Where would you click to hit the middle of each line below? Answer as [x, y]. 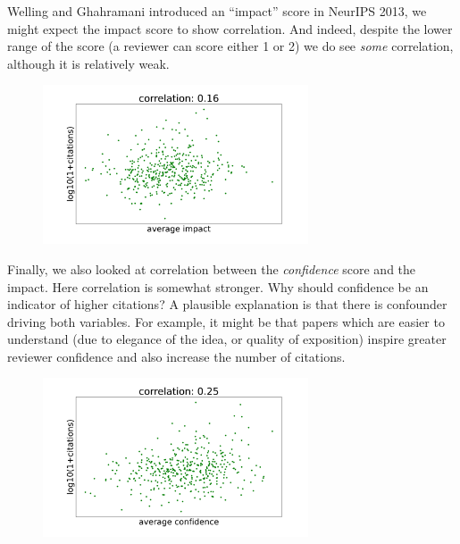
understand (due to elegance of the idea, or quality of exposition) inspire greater [227, 339]
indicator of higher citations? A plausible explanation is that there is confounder [227, 304]
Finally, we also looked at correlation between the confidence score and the [212, 268]
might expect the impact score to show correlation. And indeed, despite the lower [230, 28]
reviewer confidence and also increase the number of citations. [176, 356]
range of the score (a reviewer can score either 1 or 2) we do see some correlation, [230, 46]
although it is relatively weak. [88, 63]
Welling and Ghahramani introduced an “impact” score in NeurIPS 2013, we [217, 11]
